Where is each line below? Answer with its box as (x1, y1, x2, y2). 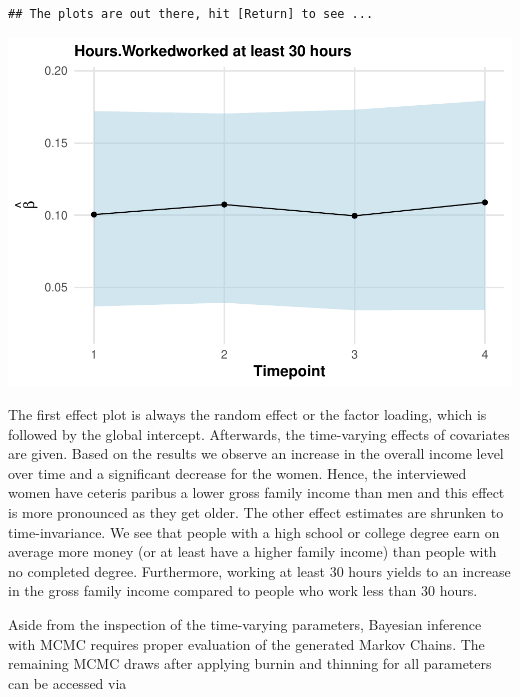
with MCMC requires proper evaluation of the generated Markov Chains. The (8, 633, 485, 654)
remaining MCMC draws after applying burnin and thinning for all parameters (8, 653, 492, 674)
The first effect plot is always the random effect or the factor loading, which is (8, 404, 487, 425)
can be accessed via (8, 672, 127, 693)
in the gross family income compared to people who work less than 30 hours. (8, 580, 478, 601)
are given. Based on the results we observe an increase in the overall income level (8, 443, 504, 464)
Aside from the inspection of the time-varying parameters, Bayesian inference (8, 614, 482, 635)
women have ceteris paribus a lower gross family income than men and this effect (8, 482, 505, 503)
